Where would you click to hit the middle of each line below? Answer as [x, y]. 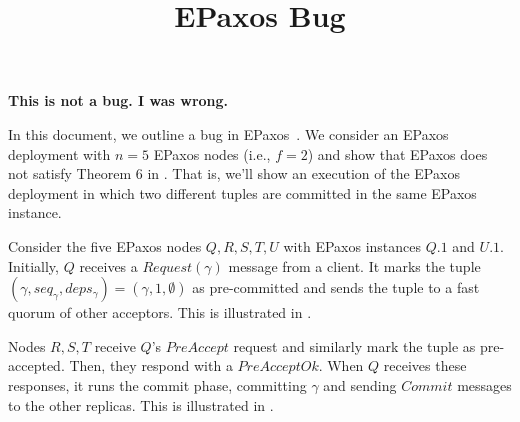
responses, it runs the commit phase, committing [157, 384]
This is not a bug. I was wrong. [118, 100]
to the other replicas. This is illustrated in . [141, 404]
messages [484, 384]
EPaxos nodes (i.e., [212, 153]
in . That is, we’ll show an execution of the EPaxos [303, 173]
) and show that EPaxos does [397, 153]
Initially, [33, 265]
